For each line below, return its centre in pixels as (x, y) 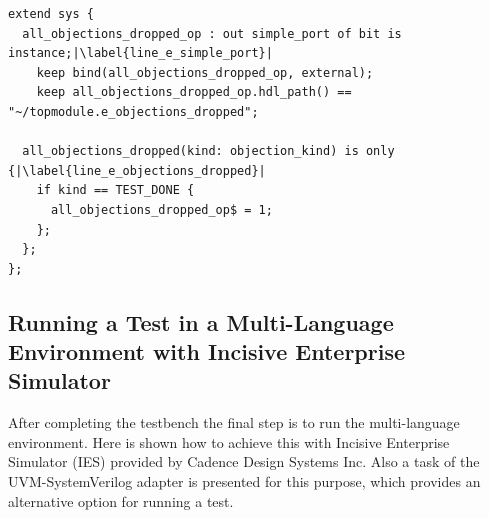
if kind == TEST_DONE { (115, 190)
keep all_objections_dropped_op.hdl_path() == (194, 92)
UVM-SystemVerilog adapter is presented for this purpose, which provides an (244, 481)
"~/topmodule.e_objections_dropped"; (133, 111)
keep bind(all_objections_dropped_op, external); (205, 72)
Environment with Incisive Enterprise (207, 351)
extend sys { (51, 14)
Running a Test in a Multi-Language (201, 321)
